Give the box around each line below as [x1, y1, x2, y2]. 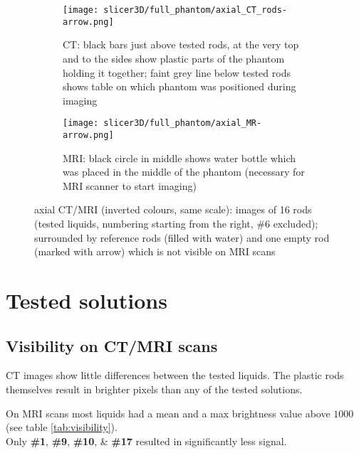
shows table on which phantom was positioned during [63, 79, 296, 94]
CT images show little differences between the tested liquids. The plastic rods [6, 368, 344, 383]
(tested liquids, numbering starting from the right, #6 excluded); [34, 215, 318, 230]
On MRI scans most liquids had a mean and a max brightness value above [6, 405, 331, 420]
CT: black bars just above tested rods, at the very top [63, 37, 299, 52]
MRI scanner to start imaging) [63, 178, 197, 193]
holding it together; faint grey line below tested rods [63, 65, 291, 80]
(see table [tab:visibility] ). [6, 420, 118, 435]
